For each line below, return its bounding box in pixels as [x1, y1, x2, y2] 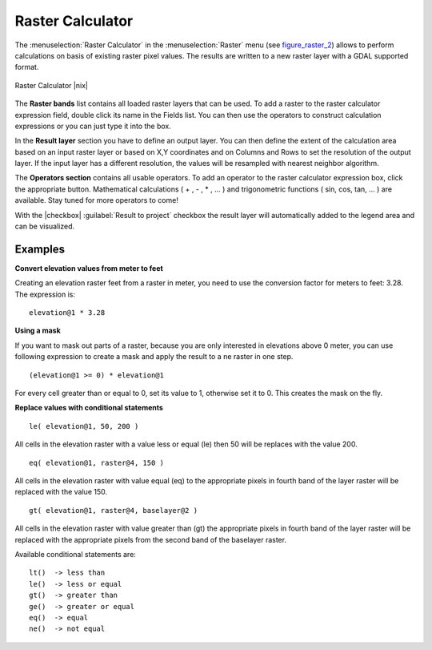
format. [14, 63, 39, 72]
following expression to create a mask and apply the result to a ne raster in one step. [14, 352, 294, 361]
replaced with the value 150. [14, 487, 108, 497]
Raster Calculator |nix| [14, 80, 88, 90]
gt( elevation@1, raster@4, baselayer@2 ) [29, 506, 198, 515]
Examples [14, 242, 66, 256]
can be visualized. [14, 221, 75, 232]
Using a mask [14, 325, 62, 336]
